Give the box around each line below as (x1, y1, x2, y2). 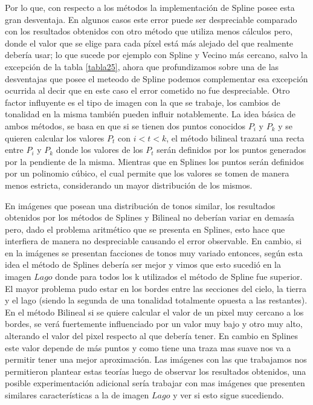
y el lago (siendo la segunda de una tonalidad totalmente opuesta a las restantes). (5, 294, 308, 306)
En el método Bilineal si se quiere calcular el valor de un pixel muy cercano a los (5, 305, 304, 318)
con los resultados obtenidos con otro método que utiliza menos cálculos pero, (5, 25, 293, 37)
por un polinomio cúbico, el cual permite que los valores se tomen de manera (5, 167, 289, 180)
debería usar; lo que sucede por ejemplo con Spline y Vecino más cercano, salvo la (5, 48, 308, 61)
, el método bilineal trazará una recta (166, 131, 305, 144)
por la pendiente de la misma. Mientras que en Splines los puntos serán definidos (5, 155, 304, 167)
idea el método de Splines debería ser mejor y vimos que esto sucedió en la (5, 258, 282, 271)
